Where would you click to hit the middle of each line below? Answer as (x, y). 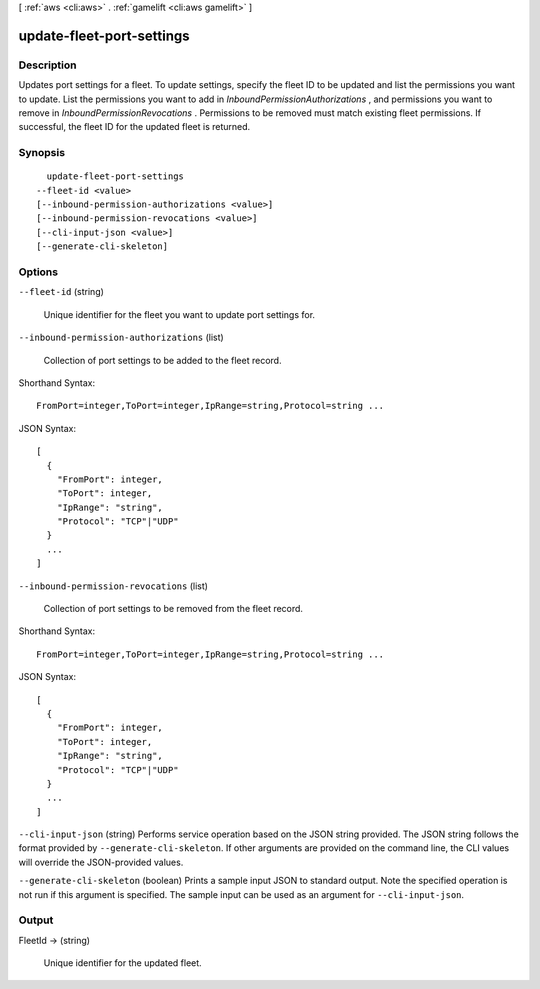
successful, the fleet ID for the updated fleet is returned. (134, 127)
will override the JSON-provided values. (101, 862)
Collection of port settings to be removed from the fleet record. (173, 609)
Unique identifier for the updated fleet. (122, 963)
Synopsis (41, 153)
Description (47, 65)
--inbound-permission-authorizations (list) (121, 337)
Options (38, 272)
